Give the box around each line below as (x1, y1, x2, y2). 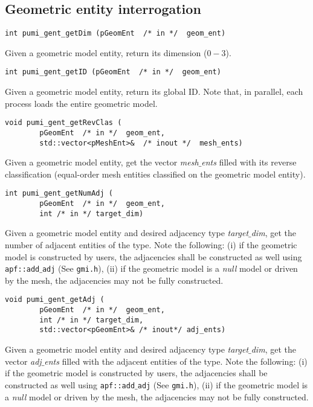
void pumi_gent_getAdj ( (5, 295, 105, 304)
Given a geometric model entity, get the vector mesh (5, 156, 199, 168)
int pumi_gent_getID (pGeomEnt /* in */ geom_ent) (5, 68, 221, 77)
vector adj (5, 354, 42, 367)
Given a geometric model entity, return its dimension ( (5, 46, 207, 59)
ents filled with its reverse (201, 156, 297, 168)
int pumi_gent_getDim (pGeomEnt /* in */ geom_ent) (5, 29, 226, 38)
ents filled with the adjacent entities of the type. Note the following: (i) (44, 354, 308, 367)
